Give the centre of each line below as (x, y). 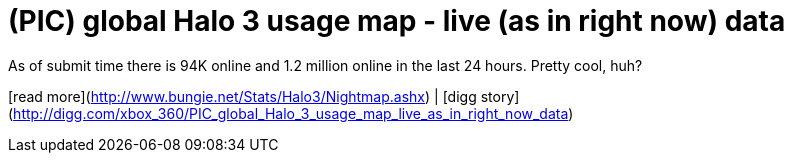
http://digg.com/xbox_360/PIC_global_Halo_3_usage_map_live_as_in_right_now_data (291, 113)
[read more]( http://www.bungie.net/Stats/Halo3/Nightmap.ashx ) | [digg (242, 96)
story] (500, 96)
